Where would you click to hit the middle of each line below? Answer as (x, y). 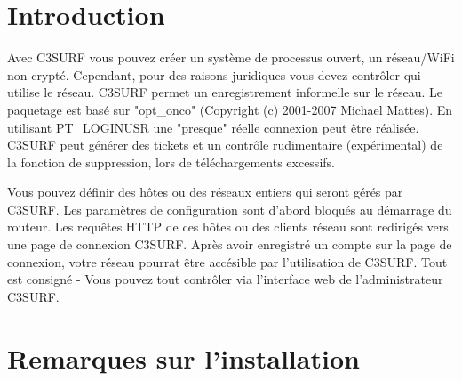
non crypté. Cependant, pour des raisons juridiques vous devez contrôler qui (214, 74)
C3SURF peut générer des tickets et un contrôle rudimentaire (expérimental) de (225, 145)
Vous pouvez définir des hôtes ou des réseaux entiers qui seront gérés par (205, 192)
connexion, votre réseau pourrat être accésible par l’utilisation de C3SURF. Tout (227, 261)
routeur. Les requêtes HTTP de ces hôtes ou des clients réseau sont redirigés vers (228, 227)
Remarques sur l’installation (183, 357)
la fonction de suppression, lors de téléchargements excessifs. (171, 162)
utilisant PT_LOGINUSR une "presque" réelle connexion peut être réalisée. (213, 127)
